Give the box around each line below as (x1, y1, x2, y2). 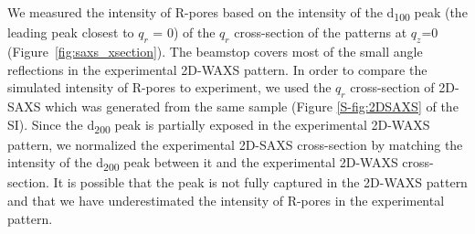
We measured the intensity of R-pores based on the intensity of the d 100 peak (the (7, 3, 468, 24)
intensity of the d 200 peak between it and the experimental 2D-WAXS (7, 153, 398, 175)
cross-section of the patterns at (234, 23, 407, 42)
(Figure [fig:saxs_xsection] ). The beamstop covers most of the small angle (7, 41, 423, 60)
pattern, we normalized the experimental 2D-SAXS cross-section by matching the (7, 134, 463, 154)
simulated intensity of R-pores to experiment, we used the (7, 78, 332, 97)
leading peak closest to (7, 23, 134, 42)
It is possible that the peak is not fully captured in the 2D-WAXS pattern (53, 173, 468, 192)
